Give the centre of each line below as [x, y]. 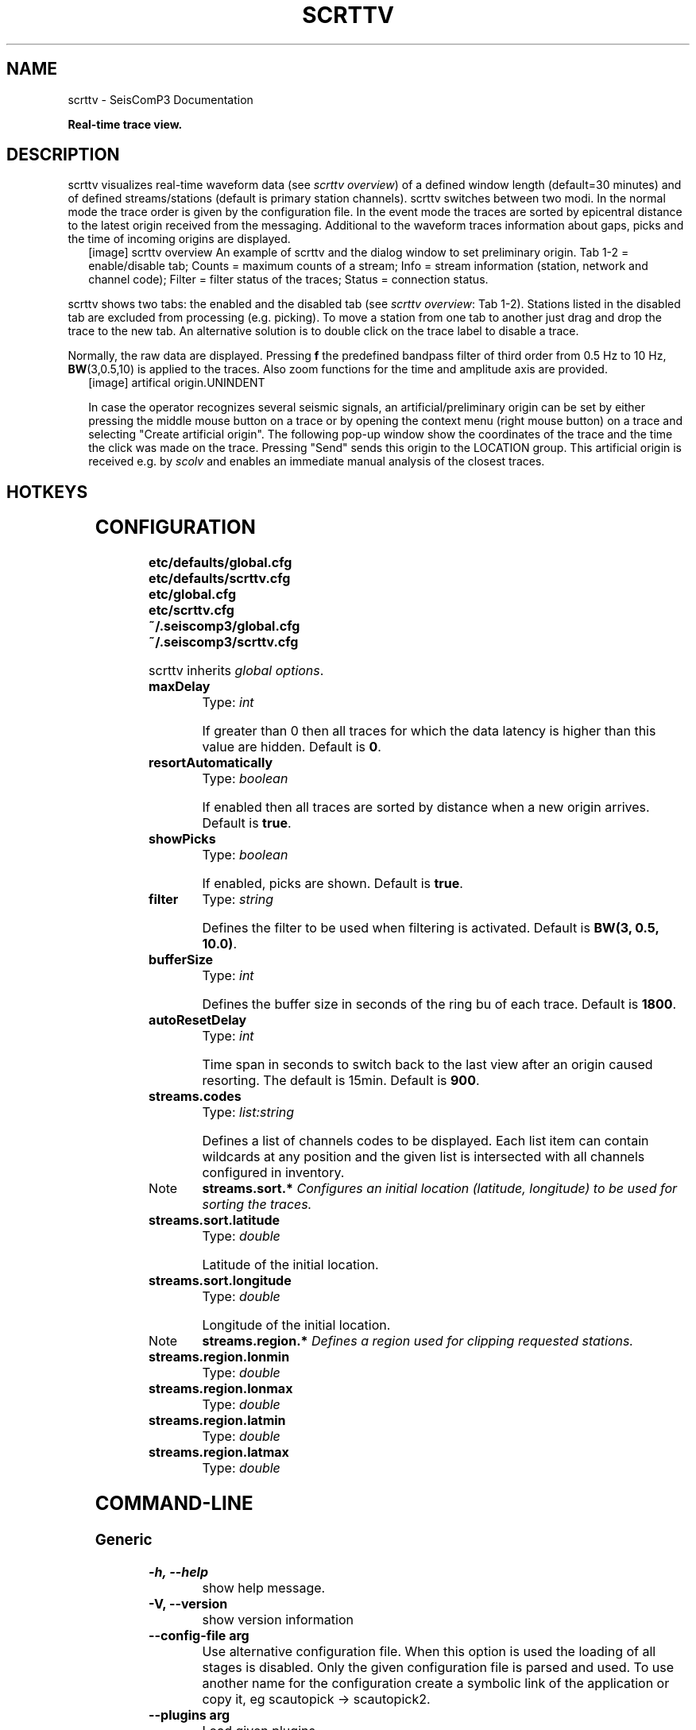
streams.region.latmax [219, 1452]
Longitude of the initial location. [296, 1325]
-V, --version [188, 1603]
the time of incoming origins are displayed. [179, 239]
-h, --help [179, 1572]
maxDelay [180, 687]
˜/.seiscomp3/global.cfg [224, 626]
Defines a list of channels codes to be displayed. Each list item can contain [425, 1141]
